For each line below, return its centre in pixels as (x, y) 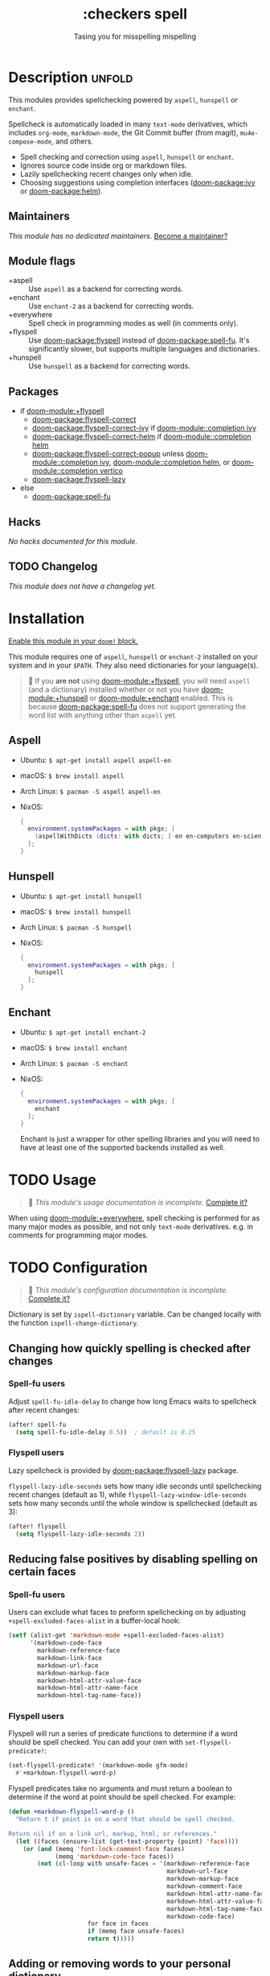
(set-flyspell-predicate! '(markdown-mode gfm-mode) (98, 1766)
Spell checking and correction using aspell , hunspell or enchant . (127, 156)
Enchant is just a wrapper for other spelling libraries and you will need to (139, 1139)
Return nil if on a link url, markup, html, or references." (113, 1834)
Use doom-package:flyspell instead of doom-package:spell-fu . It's (139, 340)
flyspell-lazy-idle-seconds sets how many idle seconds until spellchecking (135, 1486)
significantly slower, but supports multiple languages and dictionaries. (144, 349)
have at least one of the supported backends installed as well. (122, 1148)
